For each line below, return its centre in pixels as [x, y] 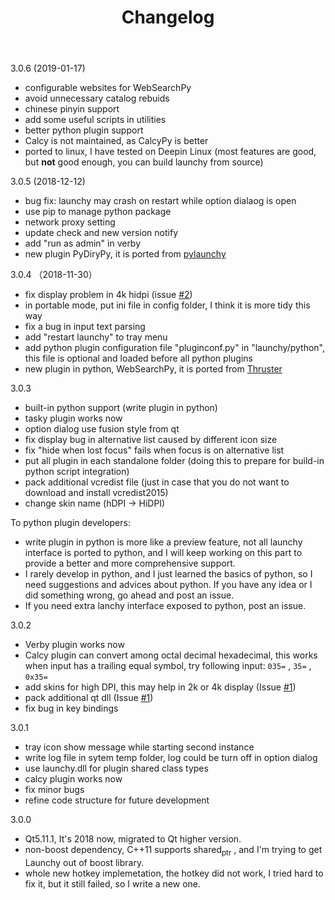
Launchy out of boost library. [84, 862]
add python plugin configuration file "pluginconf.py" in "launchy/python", [175, 348]
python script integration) [77, 472]
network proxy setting [70, 222]
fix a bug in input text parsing [85, 327]
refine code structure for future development [117, 800]
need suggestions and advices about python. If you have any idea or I [168, 585]
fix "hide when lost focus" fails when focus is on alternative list [154, 450]
